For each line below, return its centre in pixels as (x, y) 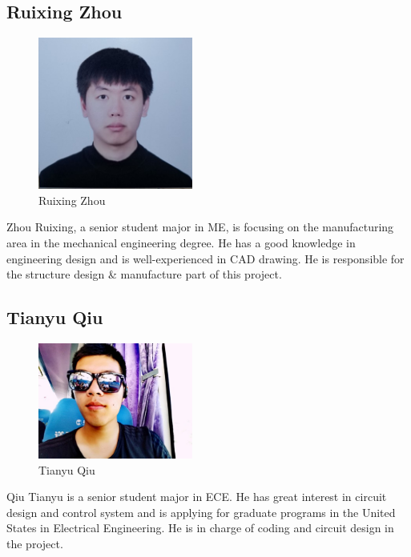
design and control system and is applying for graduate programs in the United (201, 512)
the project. (35, 543)
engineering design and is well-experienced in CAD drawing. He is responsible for (205, 258)
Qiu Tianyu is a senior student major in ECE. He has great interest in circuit (197, 497)
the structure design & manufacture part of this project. (144, 274)
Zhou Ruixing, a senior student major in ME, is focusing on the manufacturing (200, 227)
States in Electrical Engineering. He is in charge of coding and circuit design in (200, 528)
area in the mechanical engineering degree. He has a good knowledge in (181, 243)
